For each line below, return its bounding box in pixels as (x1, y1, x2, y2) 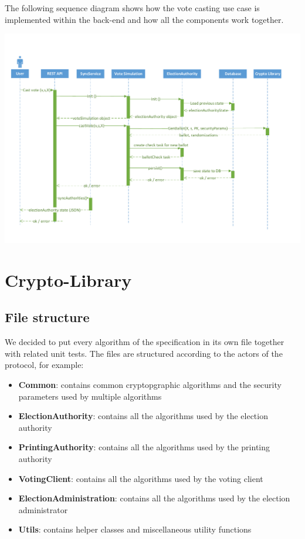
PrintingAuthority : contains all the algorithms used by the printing (18, 441, 270, 453)
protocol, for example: (5, 359, 84, 371)
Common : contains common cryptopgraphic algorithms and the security (18, 378, 282, 390)
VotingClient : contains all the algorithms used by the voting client (18, 472, 263, 484)
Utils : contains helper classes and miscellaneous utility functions (18, 523, 252, 535)
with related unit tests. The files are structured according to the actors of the (5, 347, 283, 359)
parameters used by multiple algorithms (18, 390, 162, 402)
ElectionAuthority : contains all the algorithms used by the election (18, 410, 268, 422)
